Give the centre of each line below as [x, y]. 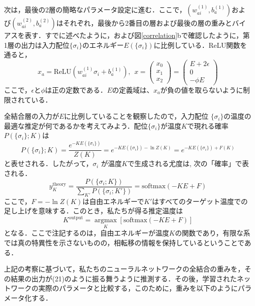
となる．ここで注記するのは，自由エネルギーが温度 [87, 233]
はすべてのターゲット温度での [200, 201]
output [76, 218]
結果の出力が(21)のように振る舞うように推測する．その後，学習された [124, 278]
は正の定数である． [76, 89]
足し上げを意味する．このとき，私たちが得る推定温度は [94, 211]
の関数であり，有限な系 [213, 233]
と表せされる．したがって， [48, 163]
